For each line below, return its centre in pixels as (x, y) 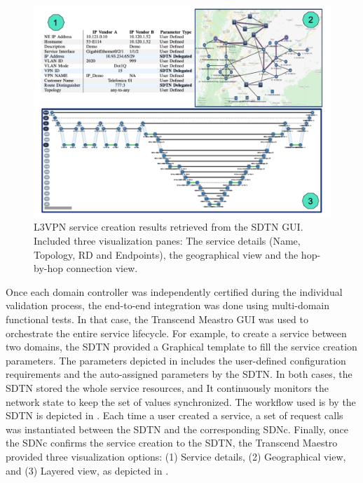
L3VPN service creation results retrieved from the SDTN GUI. (169, 227)
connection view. (102, 268)
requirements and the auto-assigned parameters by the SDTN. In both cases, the (179, 374)
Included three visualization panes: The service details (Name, (167, 241)
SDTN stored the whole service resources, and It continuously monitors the (167, 387)
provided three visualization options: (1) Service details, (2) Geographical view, (176, 456)
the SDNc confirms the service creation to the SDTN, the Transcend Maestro (172, 443)
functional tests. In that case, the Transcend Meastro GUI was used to (157, 319)
